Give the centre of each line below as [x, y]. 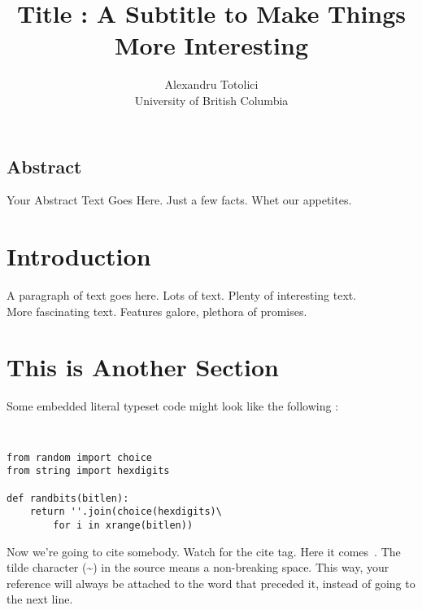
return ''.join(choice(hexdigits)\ [126, 512]
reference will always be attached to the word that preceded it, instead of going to [211, 583]
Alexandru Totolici [211, 84]
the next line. [40, 599]
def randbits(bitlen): [68, 498]
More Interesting [211, 45]
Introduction [79, 256]
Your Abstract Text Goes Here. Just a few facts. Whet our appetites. [179, 200]
